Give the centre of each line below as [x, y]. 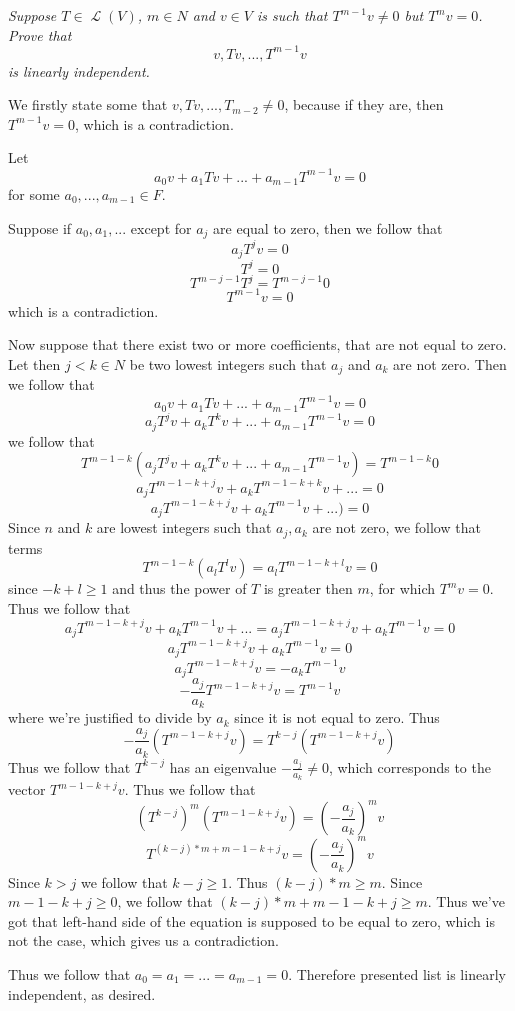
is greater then [308, 588]
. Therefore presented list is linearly [397, 974]
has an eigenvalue [223, 766]
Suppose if [40, 227]
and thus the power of [179, 588]
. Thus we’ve [466, 901]
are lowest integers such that [184, 527]
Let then [34, 363]
